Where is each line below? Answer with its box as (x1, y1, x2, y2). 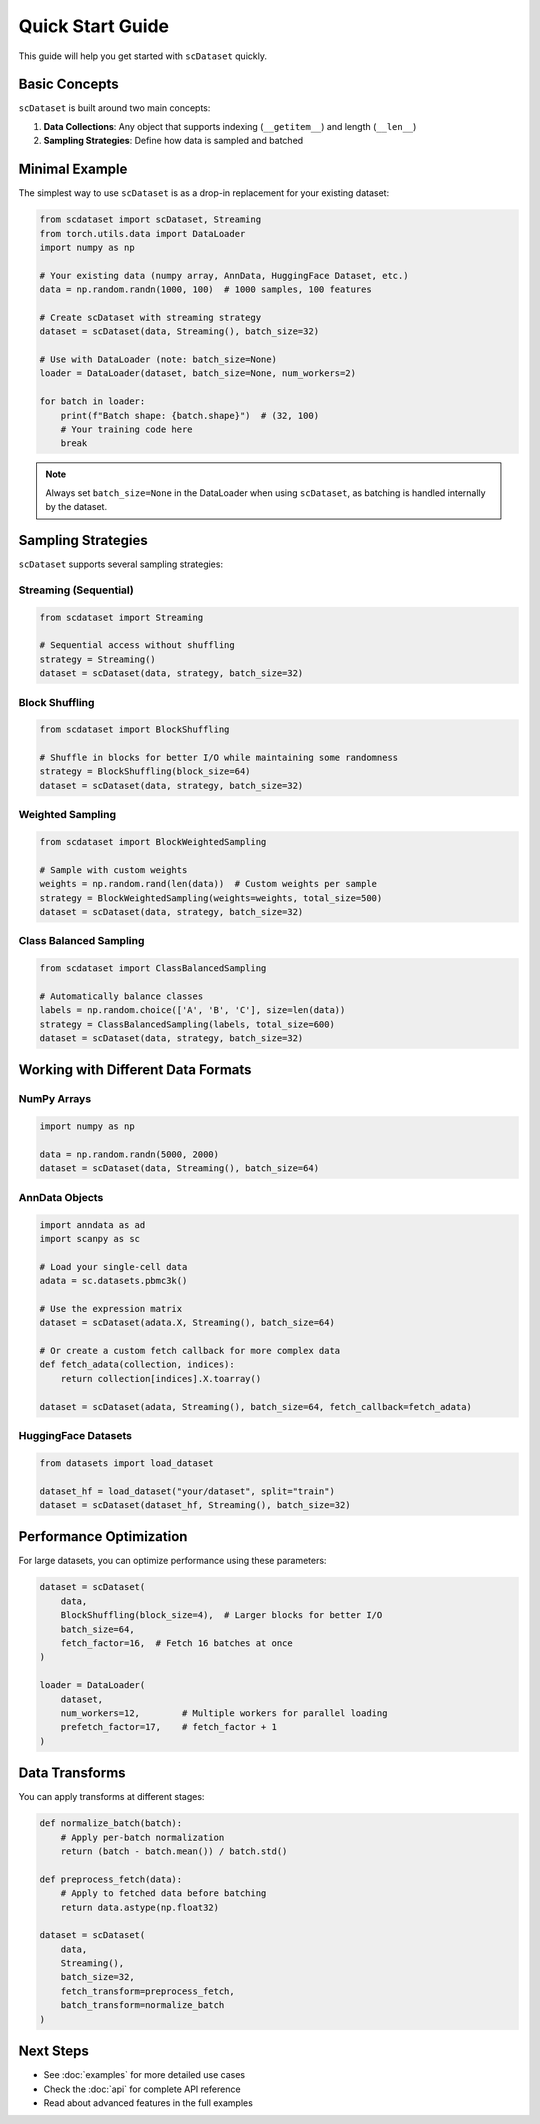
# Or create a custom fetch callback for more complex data (39, 1345, 341, 1357)
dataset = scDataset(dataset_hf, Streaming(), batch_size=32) (39, 1499, 351, 1510)
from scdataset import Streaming (39, 611, 204, 623)
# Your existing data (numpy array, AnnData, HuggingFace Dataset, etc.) (39, 270, 409, 281)
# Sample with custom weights (39, 864, 188, 875)
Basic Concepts (18, 76, 119, 93)
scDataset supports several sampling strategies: (18, 558, 224, 570)
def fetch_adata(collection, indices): (39, 1359, 235, 1370)
